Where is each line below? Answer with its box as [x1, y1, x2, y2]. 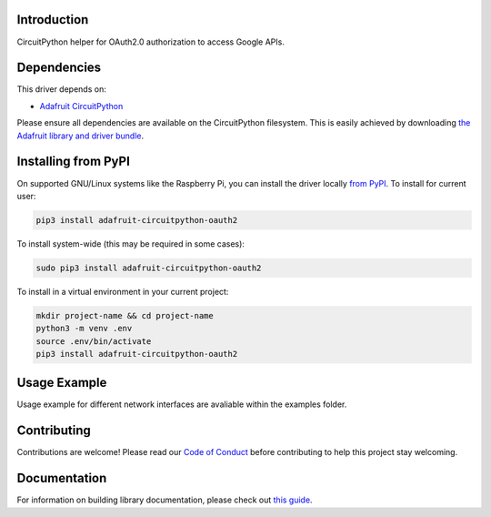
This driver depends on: [16, 84, 106, 95]
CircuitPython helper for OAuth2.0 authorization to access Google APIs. [16, 36, 286, 47]
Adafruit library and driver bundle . [16, 130, 145, 141]
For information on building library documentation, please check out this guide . [16, 494, 313, 505]
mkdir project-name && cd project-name [35, 310, 214, 320]
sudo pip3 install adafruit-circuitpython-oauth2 [35, 262, 262, 273]
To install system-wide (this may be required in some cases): [16, 238, 245, 249]
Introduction [16, 12, 89, 27]
